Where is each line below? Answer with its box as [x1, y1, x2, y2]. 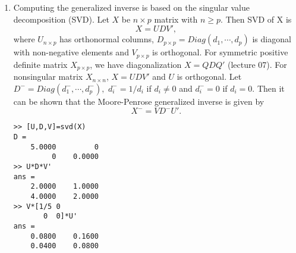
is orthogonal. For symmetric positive [152, 46, 288, 58]
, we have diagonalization [90, 58, 182, 70]
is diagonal [252, 33, 291, 45]
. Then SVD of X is [221, 13, 292, 25]
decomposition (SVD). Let [13, 13, 109, 25]
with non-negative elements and [13, 46, 129, 58]
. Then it [252, 82, 285, 94]
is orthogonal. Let [177, 70, 242, 83]
